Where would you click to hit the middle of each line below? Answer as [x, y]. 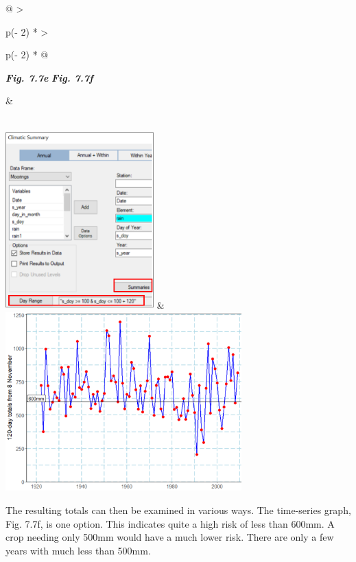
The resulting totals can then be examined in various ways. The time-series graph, [178, 510]
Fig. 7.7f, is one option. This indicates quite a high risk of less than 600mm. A [170, 523]
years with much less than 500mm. [78, 550]
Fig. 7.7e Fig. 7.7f [49, 77]
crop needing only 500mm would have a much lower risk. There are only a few [170, 537]
